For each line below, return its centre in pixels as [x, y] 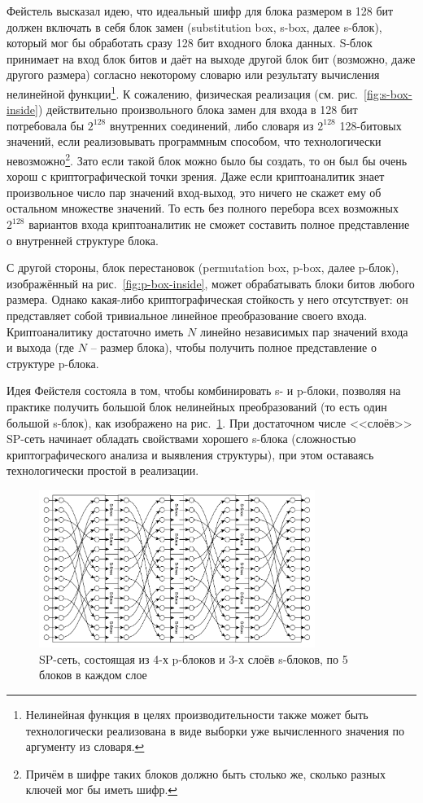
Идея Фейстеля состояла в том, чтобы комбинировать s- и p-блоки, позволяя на [204, 391]
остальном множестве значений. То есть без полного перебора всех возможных [203, 208]
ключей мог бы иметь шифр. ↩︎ [102, 790]
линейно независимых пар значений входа [304, 331]
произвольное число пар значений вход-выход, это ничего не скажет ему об [194, 192]
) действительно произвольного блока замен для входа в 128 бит [198, 110]
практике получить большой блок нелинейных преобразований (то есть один [197, 406]
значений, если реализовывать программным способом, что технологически [194, 141]
